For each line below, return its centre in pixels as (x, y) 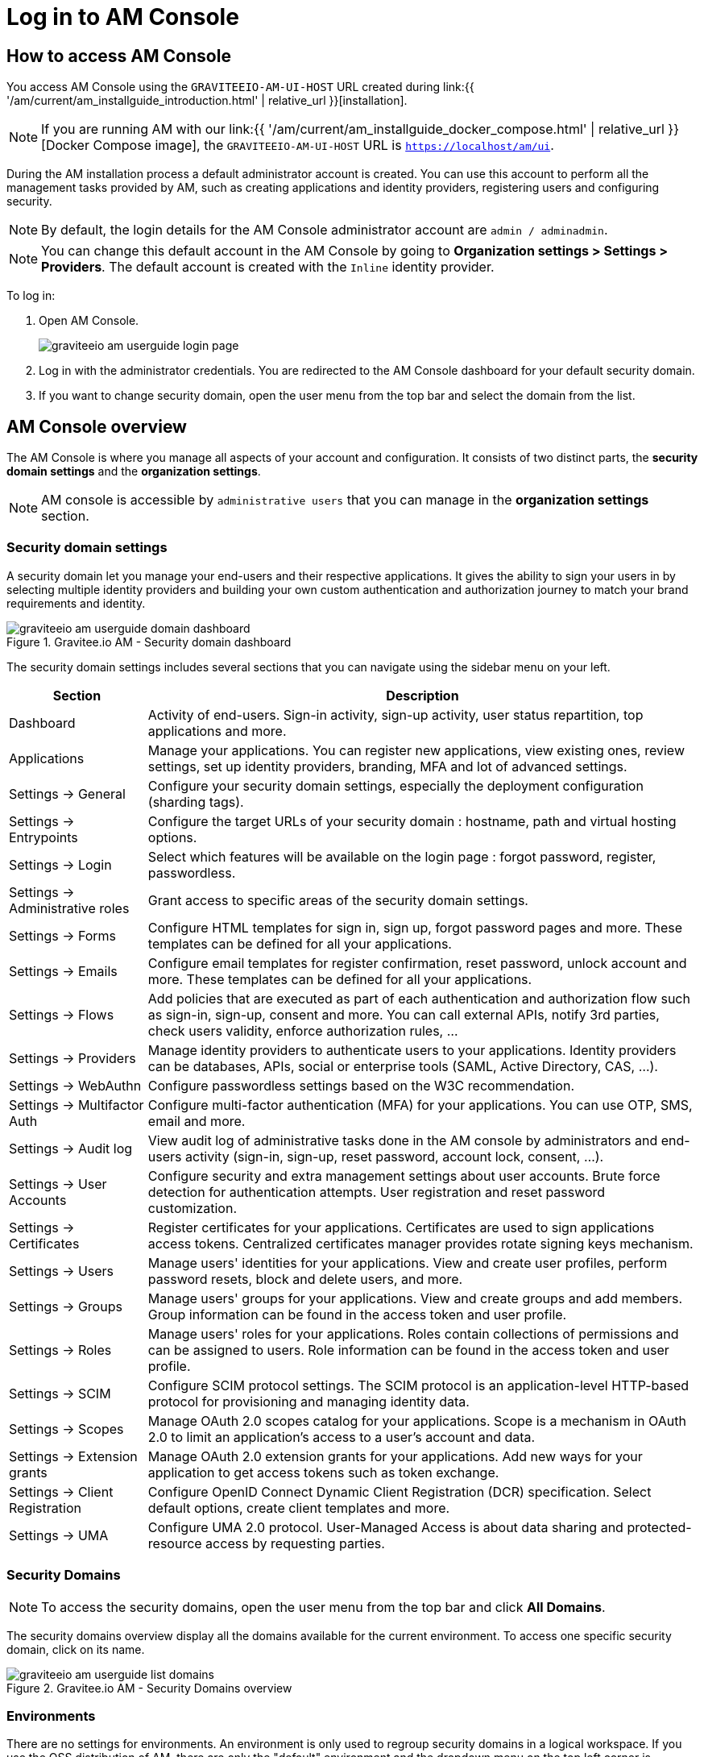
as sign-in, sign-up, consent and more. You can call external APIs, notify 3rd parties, (404, 1014)
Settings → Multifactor (77, 1105)
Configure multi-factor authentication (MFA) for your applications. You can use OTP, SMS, (420, 1105)
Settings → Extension (73, 1456)
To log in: (31, 296)
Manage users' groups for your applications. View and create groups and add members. (415, 1298)
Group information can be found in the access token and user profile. (357, 1314)
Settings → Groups (66, 1306)
